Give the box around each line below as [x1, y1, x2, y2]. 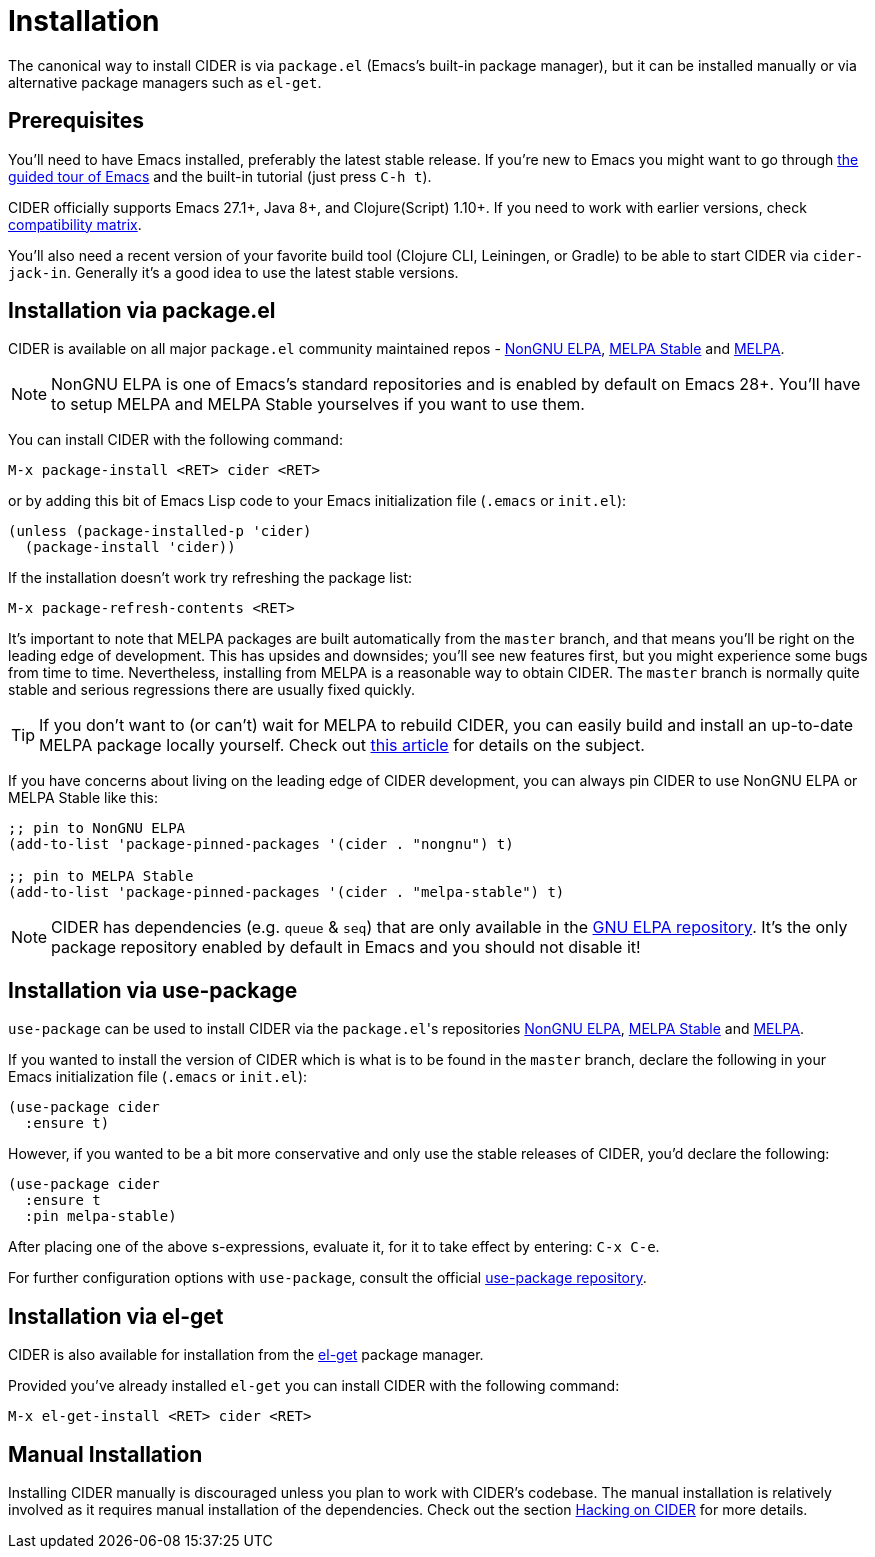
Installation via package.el [8, 298, 276, 324]
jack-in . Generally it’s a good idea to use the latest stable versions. [8, 263, 459, 281]
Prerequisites [8, 108, 144, 134]
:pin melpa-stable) [24, 1208, 177, 1225]
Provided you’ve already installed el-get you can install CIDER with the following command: [8, 1377, 620, 1395]
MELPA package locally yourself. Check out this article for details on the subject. [39, 735, 645, 756]
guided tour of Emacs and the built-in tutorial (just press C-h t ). [8, 167, 432, 185]
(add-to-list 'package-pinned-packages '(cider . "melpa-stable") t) [8, 884, 565, 901]
